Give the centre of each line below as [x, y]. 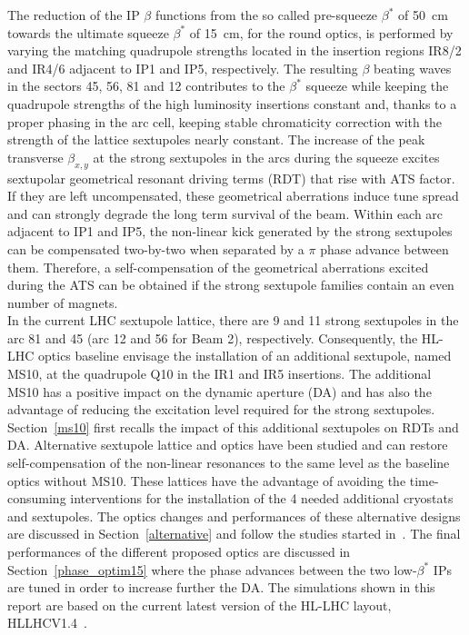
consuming [37, 498]
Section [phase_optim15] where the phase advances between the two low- [212, 569]
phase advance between [384, 248]
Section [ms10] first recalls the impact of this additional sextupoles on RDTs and [233, 427]
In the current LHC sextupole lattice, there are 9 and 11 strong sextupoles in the [233, 320]
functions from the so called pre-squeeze [266, 15]
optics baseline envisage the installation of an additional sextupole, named [245, 356]
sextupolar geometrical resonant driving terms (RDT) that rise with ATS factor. [231, 178]
